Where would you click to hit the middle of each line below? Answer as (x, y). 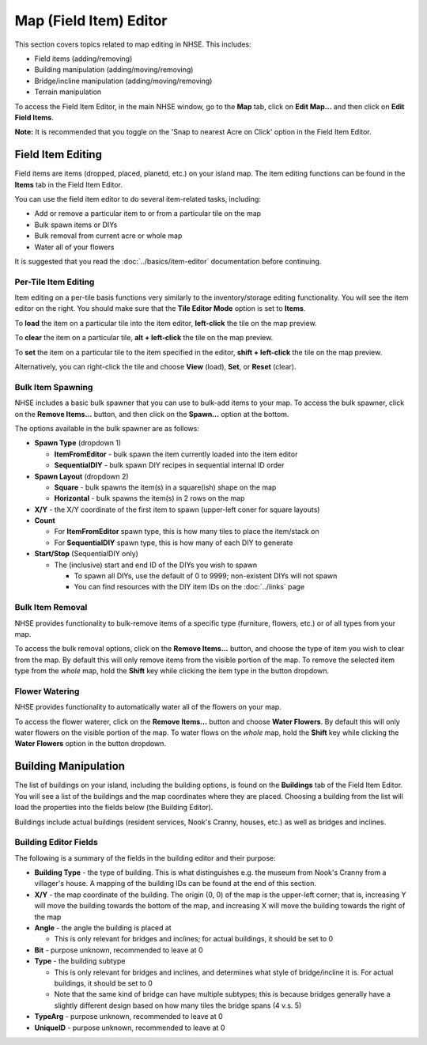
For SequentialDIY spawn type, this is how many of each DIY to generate (174, 543)
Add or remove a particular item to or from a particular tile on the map (147, 214)
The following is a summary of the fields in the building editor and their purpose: (145, 858)
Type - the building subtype (80, 961)
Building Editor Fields (56, 842)
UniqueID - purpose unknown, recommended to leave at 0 (130, 1028)
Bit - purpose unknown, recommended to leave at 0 (119, 950)
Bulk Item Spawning (54, 387)
